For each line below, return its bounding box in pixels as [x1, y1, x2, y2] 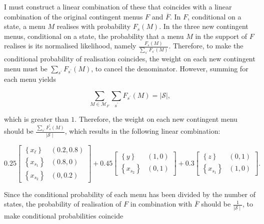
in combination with [130, 199, 192, 209]
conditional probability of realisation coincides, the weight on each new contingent [4, 53, 255, 63]
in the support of [195, 30, 247, 41]
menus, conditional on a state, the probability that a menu [4, 30, 184, 41]
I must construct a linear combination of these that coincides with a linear [4, 1, 232, 11]
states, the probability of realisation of [4, 199, 121, 209]
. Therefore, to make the [168, 40, 243, 51]
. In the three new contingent [159, 21, 248, 31]
